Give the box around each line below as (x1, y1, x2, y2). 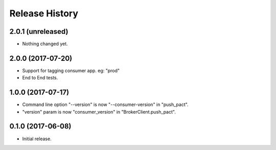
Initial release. (22, 136, 52, 142)
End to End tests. (22, 75, 58, 81)
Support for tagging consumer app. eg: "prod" (22, 67, 120, 74)
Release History (9, 8, 79, 19)
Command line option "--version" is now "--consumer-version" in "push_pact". (22, 101, 189, 108)
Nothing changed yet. (22, 41, 68, 47)
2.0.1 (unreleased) (9, 27, 68, 36)
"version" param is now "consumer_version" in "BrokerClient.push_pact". (22, 109, 176, 115)
